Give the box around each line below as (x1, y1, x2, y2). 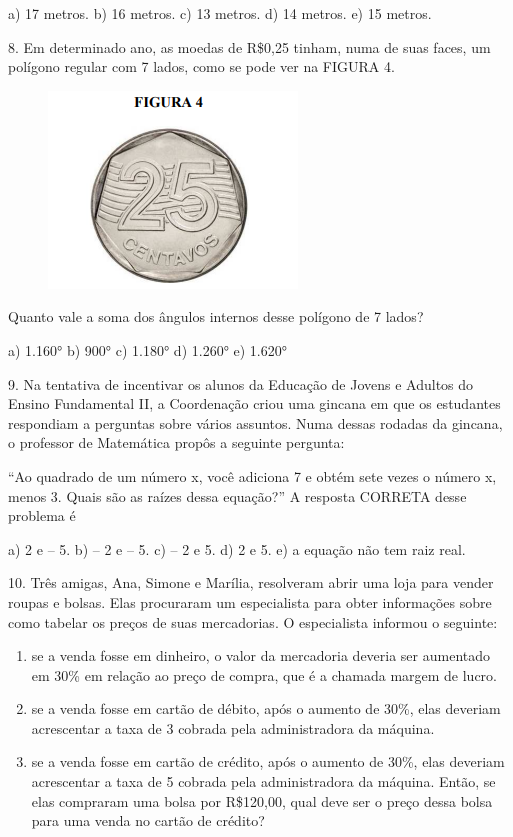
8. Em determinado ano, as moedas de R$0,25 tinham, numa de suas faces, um (8, 36, 491, 57)
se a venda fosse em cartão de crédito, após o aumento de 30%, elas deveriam (31, 751, 505, 772)
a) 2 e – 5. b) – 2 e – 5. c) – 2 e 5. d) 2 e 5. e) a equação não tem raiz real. (8, 538, 466, 559)
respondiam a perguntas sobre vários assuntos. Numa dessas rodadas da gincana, (8, 412, 503, 433)
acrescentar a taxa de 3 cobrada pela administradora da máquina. (31, 717, 435, 738)
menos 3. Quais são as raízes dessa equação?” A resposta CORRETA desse (8, 485, 467, 506)
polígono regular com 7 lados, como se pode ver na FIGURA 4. (8, 56, 395, 77)
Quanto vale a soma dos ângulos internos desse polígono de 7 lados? (8, 306, 424, 327)
